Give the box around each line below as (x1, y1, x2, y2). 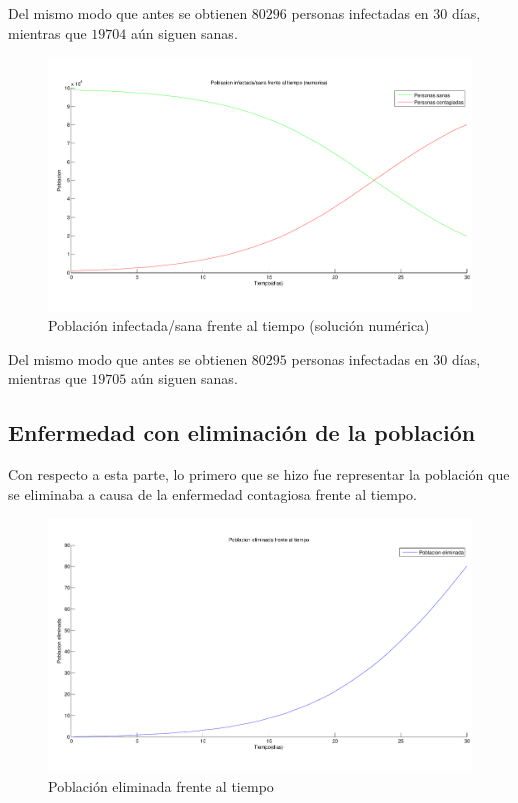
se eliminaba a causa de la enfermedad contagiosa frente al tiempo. (8, 483, 417, 504)
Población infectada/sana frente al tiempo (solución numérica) (48, 315, 430, 336)
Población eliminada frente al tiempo (48, 776, 274, 797)
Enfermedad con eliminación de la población (8, 417, 476, 448)
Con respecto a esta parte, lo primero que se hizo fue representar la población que (8, 464, 510, 485)
